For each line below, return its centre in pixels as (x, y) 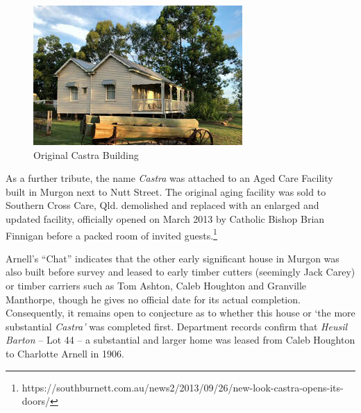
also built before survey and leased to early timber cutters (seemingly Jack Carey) (180, 272)
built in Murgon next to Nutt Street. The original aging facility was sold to (166, 191)
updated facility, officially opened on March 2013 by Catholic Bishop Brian (165, 218)
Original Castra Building (86, 154)
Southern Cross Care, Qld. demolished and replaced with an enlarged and (162, 205)
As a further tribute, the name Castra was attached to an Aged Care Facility (169, 178)
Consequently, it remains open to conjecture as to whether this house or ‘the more (180, 313)
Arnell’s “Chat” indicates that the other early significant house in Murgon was (173, 258)
